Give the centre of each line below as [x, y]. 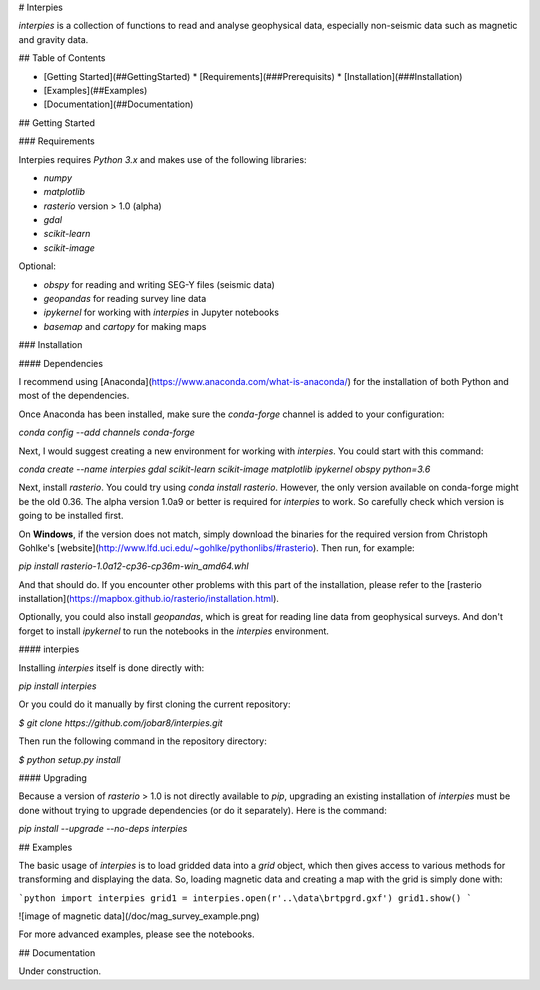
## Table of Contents [62, 58]
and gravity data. [53, 39]
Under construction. [60, 971]
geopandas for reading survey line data [125, 299]
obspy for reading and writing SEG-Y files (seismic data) [159, 284]
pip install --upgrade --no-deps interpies [103, 829]
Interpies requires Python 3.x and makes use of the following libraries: [162, 159]
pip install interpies [57, 686]
